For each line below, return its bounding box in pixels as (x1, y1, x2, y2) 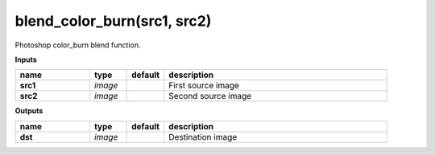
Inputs (14, 55, 38, 64)
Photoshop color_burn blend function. (14, 40, 141, 50)
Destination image (168, 131, 238, 142)
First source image (168, 80, 239, 92)
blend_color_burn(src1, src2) (14, 12, 212, 30)
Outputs (14, 106, 43, 116)
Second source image (168, 91, 252, 102)
